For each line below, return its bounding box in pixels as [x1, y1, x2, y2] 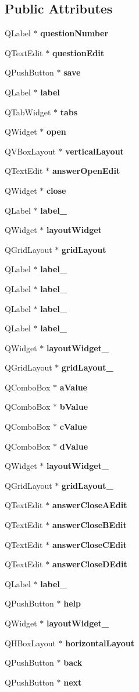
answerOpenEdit [52, 165, 120, 177]
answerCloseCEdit [52, 538, 127, 550]
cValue [59, 420, 87, 433]
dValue [59, 440, 88, 452]
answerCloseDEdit [52, 558, 127, 570]
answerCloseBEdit [52, 519, 127, 531]
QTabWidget [5, 105, 51, 118]
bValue [59, 400, 88, 413]
